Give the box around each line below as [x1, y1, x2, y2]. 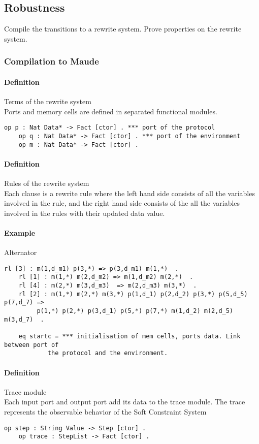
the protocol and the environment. [47, 350, 168, 357]
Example [4, 227, 36, 238]
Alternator [4, 247, 37, 258]
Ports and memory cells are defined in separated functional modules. [4, 106, 217, 116]
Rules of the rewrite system [4, 177, 89, 188]
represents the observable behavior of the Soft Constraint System [4, 406, 207, 417]
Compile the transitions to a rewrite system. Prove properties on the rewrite [4, 23, 242, 34]
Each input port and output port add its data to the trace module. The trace [4, 396, 245, 407]
